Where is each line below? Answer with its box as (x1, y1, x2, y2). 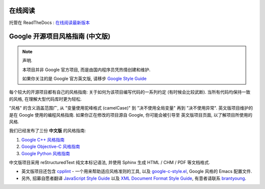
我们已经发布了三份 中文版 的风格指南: (9, 128, 86, 134)
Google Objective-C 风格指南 (21, 143, 80, 149)
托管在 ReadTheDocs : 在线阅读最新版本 (9, 20, 90, 25)
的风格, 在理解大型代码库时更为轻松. (9, 96, 82, 102)
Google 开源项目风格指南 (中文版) (9, 32, 110, 41)
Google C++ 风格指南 (21, 137, 65, 142)
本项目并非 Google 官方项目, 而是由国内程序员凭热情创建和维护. (22, 67, 151, 72)
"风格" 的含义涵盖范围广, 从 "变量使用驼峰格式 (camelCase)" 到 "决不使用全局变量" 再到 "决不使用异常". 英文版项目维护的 (9, 105, 253, 111)
